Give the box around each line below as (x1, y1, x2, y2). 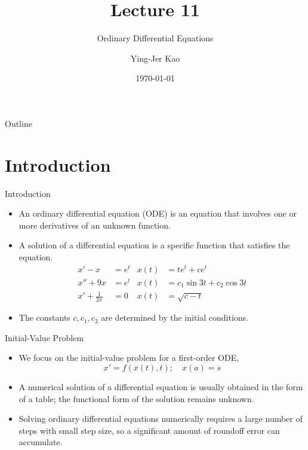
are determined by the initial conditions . (101, 311, 248, 324)
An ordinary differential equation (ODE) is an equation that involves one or (19, 207, 297, 220)
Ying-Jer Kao (130, 51, 180, 64)
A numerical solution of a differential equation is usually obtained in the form (19, 380, 303, 393)
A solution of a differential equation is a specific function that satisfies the (19, 239, 290, 251)
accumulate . (19, 436, 63, 448)
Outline (5, 117, 32, 129)
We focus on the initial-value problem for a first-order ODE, (19, 351, 239, 364)
